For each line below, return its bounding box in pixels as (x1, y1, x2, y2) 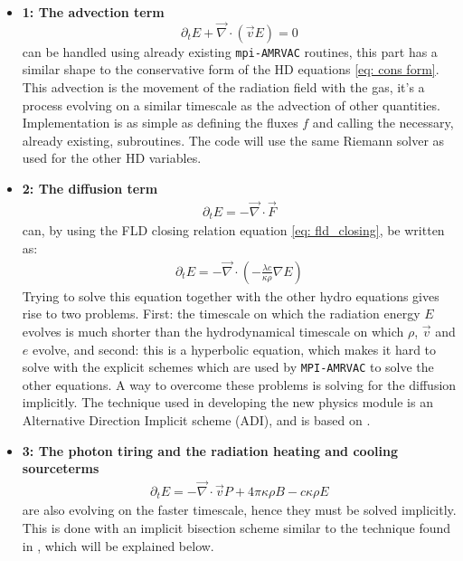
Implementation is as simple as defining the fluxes (22, 113, 298, 132)
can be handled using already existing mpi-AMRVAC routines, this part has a (22, 42, 438, 61)
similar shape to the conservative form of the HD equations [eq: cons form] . (22, 60, 439, 79)
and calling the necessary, (312, 113, 454, 132)
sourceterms (22, 459, 99, 478)
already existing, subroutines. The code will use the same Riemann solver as (22, 130, 445, 149)
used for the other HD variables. (22, 148, 202, 167)
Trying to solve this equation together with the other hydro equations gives (22, 286, 439, 305)
